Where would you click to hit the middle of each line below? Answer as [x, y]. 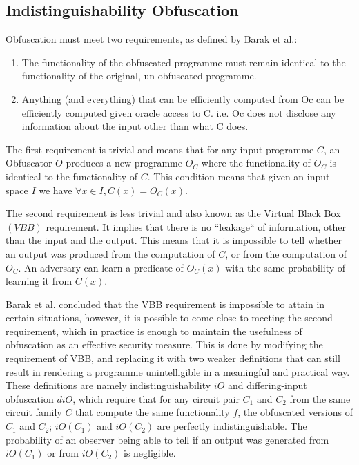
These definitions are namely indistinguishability [108, 385]
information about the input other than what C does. [135, 126]
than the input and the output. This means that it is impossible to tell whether [174, 240]
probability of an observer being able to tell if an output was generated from [167, 439]
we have [56, 190]
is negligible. [149, 453]
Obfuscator [29, 163]
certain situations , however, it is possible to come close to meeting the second [169, 317]
